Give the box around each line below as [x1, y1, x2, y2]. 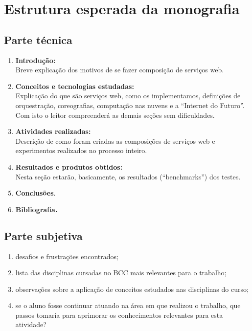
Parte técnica [4, 32, 72, 47]
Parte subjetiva [4, 228, 83, 243]
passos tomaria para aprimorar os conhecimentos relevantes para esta [15, 309, 223, 320]
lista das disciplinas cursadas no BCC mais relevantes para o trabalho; [15, 267, 227, 278]
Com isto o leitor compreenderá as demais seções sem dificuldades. [15, 110, 215, 120]
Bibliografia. [15, 204, 58, 214]
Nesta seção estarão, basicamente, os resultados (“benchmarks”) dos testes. [15, 171, 241, 181]
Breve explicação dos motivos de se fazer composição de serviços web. [15, 65, 224, 75]
